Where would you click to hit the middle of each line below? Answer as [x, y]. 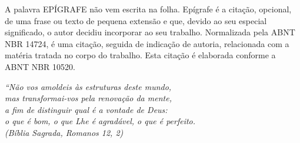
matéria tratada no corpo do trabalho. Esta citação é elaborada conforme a [140, 55]
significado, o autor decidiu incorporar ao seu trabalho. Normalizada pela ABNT [150, 32]
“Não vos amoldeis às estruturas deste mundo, [88, 86]
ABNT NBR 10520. [40, 66]
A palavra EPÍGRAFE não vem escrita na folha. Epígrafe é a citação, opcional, [148, 9]
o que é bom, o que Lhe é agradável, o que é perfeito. [100, 121]
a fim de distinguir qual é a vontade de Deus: [86, 109]
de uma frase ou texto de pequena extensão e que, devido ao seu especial [136, 20]
